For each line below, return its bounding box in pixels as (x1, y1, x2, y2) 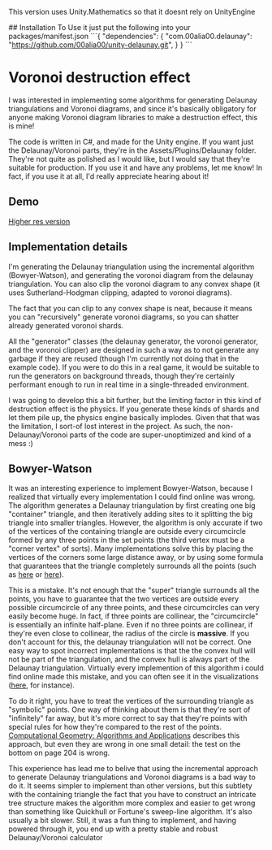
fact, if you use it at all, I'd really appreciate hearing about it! (8, 171, 209, 181)
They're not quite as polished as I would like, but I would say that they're (8, 154, 250, 163)
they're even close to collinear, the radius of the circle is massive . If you (8, 629, 249, 639)
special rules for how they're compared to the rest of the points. (8, 722, 222, 732)
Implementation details (8, 240, 128, 254)
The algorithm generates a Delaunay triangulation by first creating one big (8, 501, 256, 510)
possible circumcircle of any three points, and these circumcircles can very (8, 603, 260, 613)
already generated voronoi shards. (8, 320, 124, 330)
